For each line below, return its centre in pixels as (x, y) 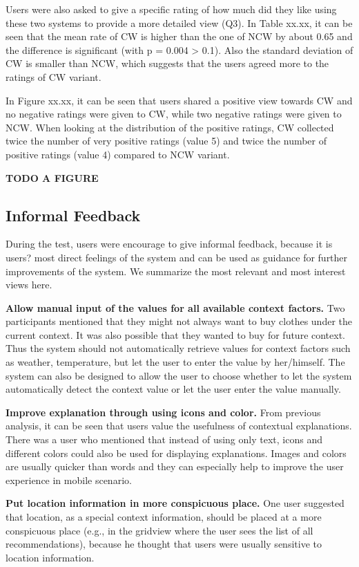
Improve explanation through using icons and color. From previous (163, 412)
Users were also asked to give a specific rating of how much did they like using (171, 9)
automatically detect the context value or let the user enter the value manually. (173, 389)
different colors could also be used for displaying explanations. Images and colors (176, 453)
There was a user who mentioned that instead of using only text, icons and (164, 439)
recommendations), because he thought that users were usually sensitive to (164, 544)
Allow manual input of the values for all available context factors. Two (175, 307)
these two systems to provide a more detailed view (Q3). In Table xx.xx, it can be (179, 22)
